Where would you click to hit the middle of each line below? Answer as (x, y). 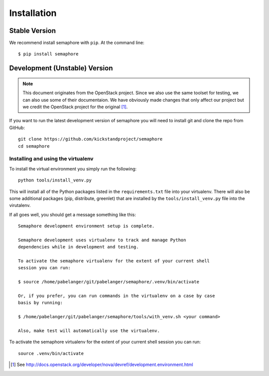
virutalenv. (20, 205)
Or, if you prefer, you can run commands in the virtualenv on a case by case (117, 296)
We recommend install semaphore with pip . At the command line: (77, 43)
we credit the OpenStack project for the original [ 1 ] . (75, 107)
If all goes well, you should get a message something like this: (73, 214)
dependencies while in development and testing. (78, 247)
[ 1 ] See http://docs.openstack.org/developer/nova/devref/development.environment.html (102, 365)
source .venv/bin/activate (51, 353)
